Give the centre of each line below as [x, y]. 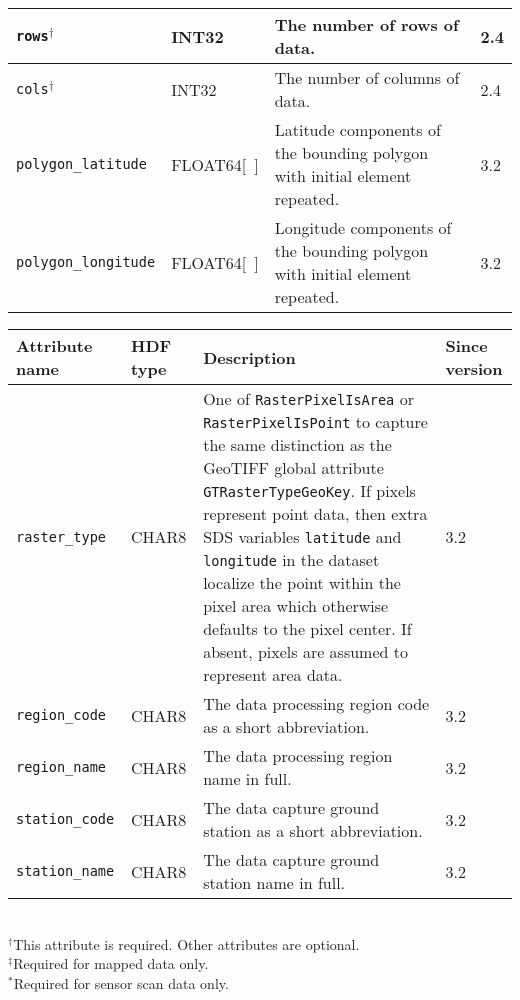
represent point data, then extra [315, 513]
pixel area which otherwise [296, 605]
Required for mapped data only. [111, 963]
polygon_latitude [81, 164]
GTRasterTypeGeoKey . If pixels [309, 490]
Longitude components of [363, 227]
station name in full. [274, 882]
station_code [65, 819]
